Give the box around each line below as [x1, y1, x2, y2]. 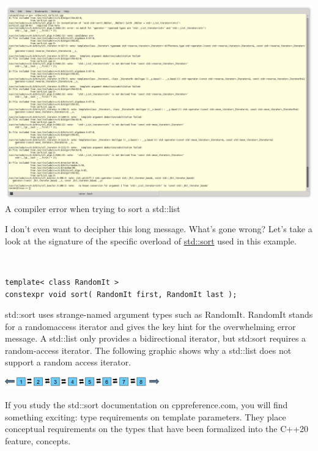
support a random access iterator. [5, 356, 131, 369]
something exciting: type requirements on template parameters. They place [5, 410, 286, 423]
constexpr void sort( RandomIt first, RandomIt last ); [5, 290, 237, 299]
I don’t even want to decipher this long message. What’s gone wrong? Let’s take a [5, 222, 312, 235]
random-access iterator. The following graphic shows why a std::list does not [5, 343, 292, 356]
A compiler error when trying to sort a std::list [5, 202, 180, 215]
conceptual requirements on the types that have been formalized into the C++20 [5, 422, 309, 435]
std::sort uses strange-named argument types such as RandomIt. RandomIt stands [5, 308, 313, 321]
